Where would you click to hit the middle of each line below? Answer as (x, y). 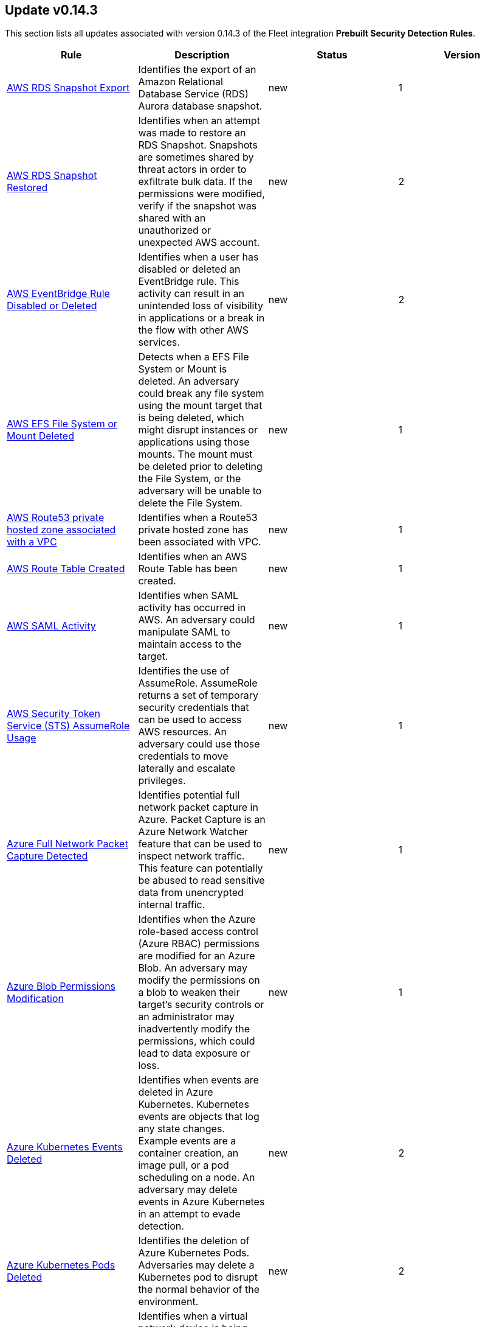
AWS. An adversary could (197, 620)
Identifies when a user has (198, 257)
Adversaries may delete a (196, 1265)
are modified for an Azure (197, 956)
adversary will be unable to (200, 491)
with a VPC (32, 542)
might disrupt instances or (198, 430)
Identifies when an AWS (193, 557)
